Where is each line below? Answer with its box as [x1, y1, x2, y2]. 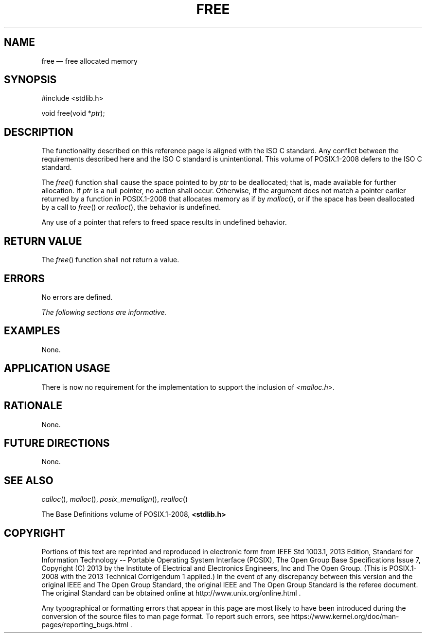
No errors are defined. [41, 292, 113, 301]
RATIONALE [4, 400, 63, 412]
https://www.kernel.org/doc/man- [291, 612, 399, 621]
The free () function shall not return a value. [41, 255, 179, 264]
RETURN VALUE [4, 235, 82, 247]
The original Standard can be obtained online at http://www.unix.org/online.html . [41, 589, 301, 598]
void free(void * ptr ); [41, 109, 105, 118]
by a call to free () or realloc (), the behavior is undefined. [41, 203, 221, 212]
